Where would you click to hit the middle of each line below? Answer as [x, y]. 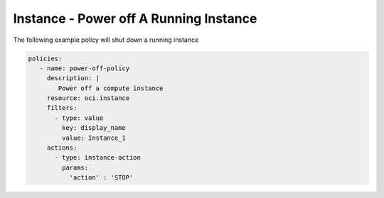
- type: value [79, 118]
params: [75, 167]
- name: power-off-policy [85, 68]
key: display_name [94, 128]
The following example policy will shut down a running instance [106, 40]
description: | [73, 78]
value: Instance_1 [94, 138]
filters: [62, 108]
